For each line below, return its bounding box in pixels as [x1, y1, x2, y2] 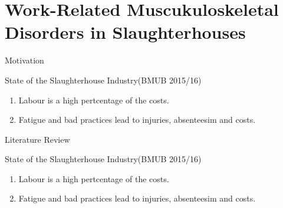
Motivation [5, 54, 44, 66]
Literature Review [5, 133, 70, 145]
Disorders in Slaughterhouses [5, 20, 246, 44]
